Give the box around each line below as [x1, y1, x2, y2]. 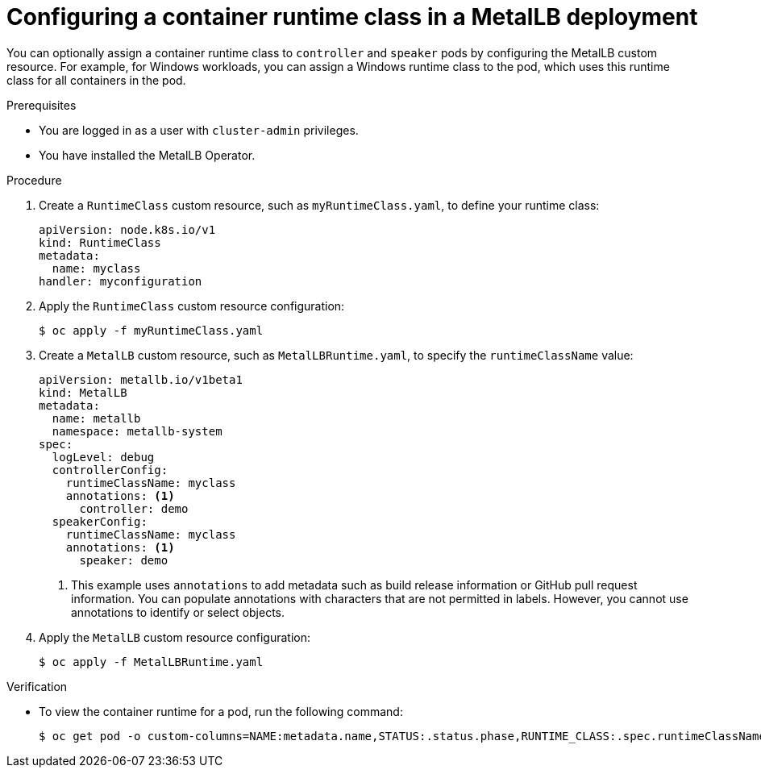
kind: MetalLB [39, 385, 127, 399]
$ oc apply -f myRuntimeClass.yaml [39, 323, 264, 337]
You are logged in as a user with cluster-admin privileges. [39, 123, 359, 137]
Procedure [6, 173, 62, 187]
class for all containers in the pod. [6, 73, 186, 87]
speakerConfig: [52, 514, 148, 528]
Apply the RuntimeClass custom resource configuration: [39, 298, 345, 313]
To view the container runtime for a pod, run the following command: [39, 704, 403, 718]
